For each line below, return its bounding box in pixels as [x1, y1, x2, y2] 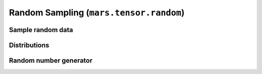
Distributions [9, 41, 49, 49]
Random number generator [9, 57, 93, 64]
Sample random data [9, 25, 73, 34]
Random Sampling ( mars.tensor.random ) [9, 7, 185, 18]
